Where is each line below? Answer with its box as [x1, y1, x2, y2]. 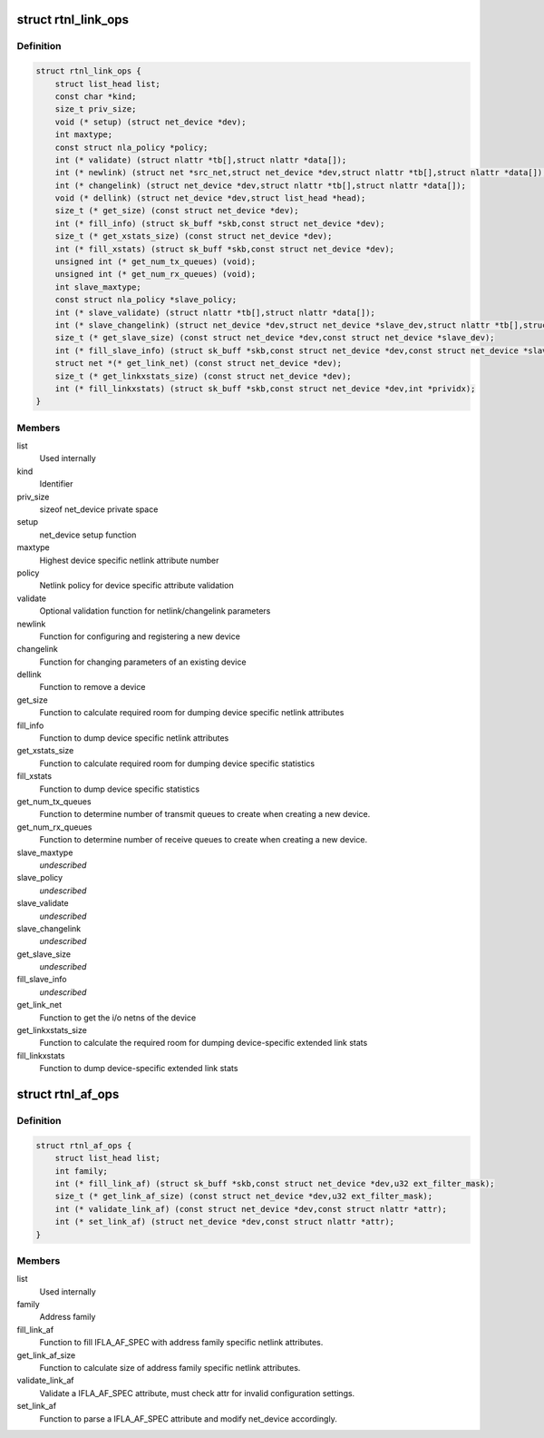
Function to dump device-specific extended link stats [39, 1063, 238, 1074]
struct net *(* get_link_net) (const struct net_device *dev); [54, 359, 343, 369]
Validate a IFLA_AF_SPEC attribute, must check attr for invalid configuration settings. [39, 1387, 355, 1398]
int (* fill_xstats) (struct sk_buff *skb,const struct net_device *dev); [54, 243, 394, 254]
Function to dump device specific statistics [39, 783, 199, 794]
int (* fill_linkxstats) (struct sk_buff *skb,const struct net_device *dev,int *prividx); [54, 383, 476, 394]
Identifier [39, 478, 73, 489]
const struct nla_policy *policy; [54, 142, 209, 153]
